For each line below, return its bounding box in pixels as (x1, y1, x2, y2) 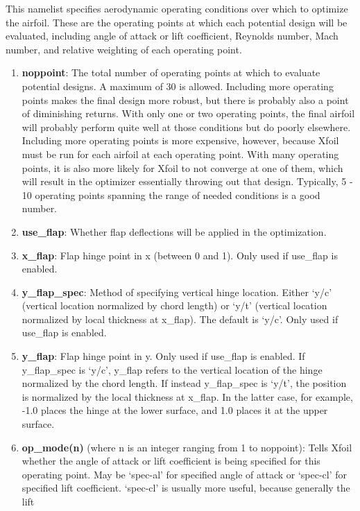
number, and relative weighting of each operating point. (6, 42, 242, 56)
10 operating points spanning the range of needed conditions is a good (22, 187, 320, 202)
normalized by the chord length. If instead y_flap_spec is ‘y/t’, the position (22, 376, 347, 390)
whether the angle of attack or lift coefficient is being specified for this (22, 453, 320, 468)
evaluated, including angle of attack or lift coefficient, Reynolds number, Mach (6, 28, 338, 43)
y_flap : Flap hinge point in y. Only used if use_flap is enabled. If (22, 349, 305, 363)
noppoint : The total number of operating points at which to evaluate (22, 65, 320, 80)
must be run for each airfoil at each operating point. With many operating (22, 146, 339, 161)
